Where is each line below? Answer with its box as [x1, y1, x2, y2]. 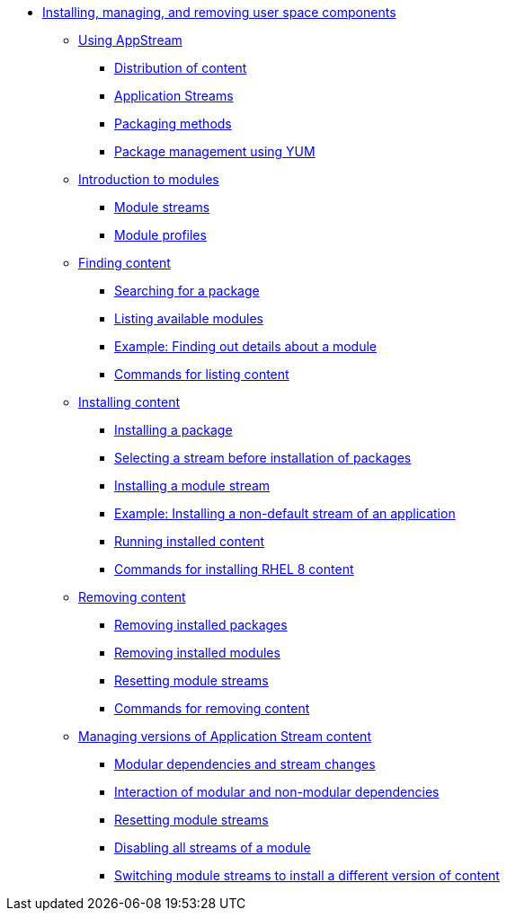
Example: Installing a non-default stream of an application [114, 506, 456, 521]
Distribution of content [114, 60, 247, 75]
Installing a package [114, 422, 233, 437]
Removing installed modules [114, 645, 280, 660]
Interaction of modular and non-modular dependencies [114, 784, 440, 799]
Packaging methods [114, 116, 232, 131]
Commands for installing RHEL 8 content [114, 561, 354, 577]
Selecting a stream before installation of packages [114, 450, 412, 465]
